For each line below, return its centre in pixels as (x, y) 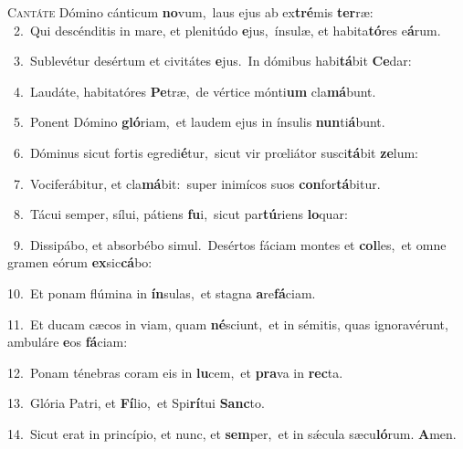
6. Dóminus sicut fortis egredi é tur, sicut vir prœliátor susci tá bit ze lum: (216, 152)
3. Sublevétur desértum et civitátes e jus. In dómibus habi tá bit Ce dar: (212, 61)
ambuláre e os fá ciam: (68, 342)
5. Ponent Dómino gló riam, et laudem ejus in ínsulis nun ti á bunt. (199, 122)
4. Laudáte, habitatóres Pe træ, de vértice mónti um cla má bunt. (195, 91)
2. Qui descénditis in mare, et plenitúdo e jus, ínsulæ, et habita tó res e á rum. (227, 30)
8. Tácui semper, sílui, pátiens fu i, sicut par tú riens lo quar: (180, 214)
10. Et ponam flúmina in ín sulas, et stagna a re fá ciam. (162, 292)
